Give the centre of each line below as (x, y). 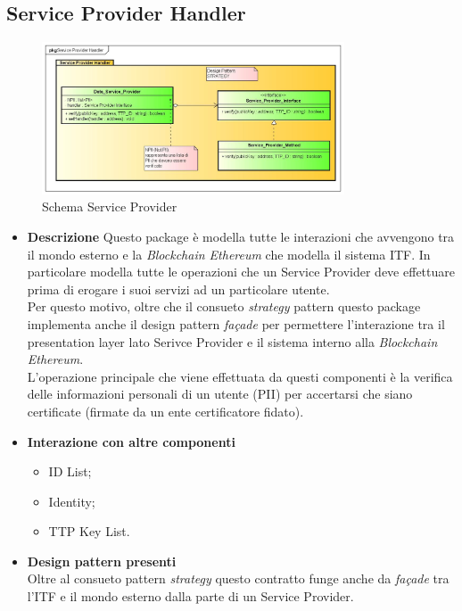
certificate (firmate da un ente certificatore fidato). (165, 411)
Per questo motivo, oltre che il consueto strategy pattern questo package (224, 306)
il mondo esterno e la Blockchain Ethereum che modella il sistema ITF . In (229, 254)
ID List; (70, 471)
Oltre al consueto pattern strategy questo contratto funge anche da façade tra (238, 578)
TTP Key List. (89, 531)
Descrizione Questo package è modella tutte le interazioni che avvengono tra (241, 236)
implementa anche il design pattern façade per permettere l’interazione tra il (236, 323)
